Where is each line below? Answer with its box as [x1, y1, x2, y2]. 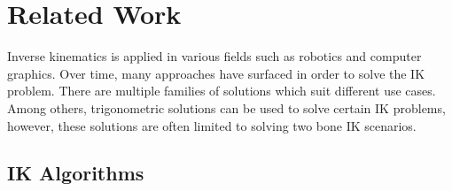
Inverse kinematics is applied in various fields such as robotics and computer [7, 47, 422, 65]
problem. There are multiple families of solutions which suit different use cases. [7, 81, 436, 100]
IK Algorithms [7, 159, 144, 187]
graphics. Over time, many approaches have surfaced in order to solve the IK [7, 64, 425, 82]
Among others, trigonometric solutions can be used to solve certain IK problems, [7, 98, 446, 117]
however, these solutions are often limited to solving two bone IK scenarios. [7, 116, 417, 134]
